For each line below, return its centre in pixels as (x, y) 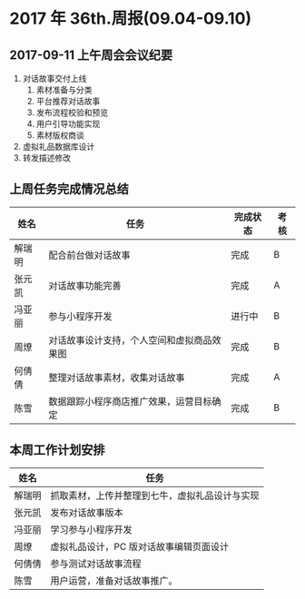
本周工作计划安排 (57, 450)
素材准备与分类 (64, 90)
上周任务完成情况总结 (69, 189)
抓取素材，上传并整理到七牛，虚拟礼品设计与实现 (155, 496)
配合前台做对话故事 (89, 255)
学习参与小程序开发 (92, 529)
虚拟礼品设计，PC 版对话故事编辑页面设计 (140, 546)
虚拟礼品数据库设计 (59, 147)
